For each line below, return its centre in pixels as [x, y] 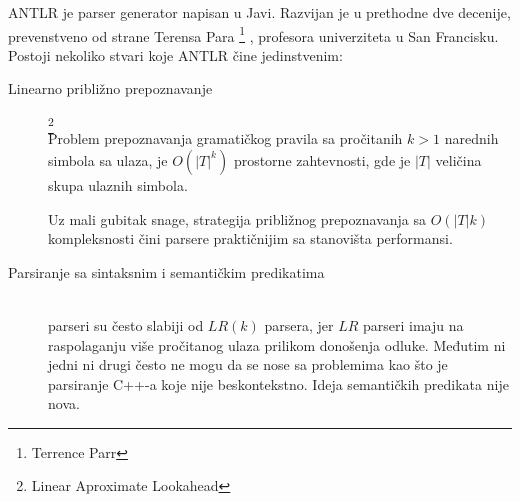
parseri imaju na [413, 324]
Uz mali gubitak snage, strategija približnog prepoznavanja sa [237, 218]
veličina [458, 159]
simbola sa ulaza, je [108, 159]
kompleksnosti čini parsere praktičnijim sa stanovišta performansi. [250, 238]
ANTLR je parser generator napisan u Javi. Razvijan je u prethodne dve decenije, [259, 12]
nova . [64, 403]
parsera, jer [299, 324]
